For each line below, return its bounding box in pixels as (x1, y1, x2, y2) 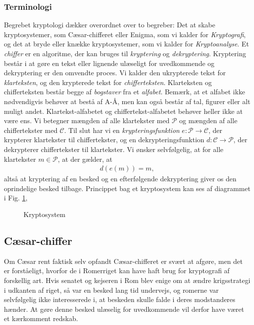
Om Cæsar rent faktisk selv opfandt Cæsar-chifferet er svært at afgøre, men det (4, 256, 243, 266)
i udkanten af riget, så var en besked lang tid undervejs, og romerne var (4, 284, 219, 295)
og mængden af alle (179, 115, 237, 126)
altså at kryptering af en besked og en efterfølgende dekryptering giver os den (4, 173, 236, 184)
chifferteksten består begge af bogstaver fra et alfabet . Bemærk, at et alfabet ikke (4, 87, 245, 97)
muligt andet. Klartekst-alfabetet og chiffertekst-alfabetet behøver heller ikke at (4, 106, 243, 116)
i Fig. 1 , (4, 193, 28, 203)
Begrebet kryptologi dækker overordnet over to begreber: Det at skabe (4, 20, 215, 30)
